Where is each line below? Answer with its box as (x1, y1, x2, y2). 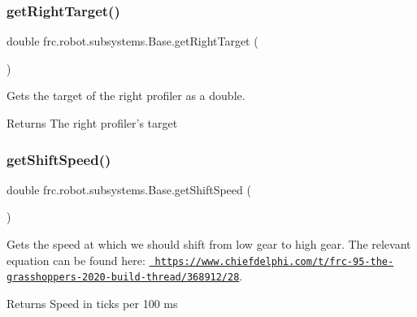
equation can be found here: (7, 251, 146, 268)
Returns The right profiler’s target (7, 115, 178, 131)
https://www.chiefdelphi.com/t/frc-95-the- (154, 255, 394, 267)
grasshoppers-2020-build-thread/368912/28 (7, 271, 240, 284)
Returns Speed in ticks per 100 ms (7, 294, 178, 311)
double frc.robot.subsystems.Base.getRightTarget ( (7, 33, 258, 50)
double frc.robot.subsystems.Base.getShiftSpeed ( (7, 180, 251, 198)
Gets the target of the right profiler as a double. (7, 87, 245, 104)
